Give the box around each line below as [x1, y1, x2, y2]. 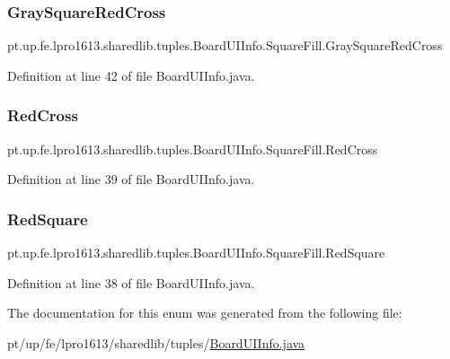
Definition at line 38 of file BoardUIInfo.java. [7, 273, 255, 292]
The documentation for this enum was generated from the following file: [7, 303, 402, 322]
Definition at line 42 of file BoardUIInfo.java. [7, 66, 255, 84]
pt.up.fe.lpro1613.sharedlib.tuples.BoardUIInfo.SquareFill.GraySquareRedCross [7, 36, 443, 55]
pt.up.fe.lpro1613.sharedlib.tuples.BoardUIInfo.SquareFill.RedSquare [7, 243, 385, 262]
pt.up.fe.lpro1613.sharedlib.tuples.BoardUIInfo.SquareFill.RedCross [7, 139, 378, 158]
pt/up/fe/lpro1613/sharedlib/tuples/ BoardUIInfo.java [7, 333, 305, 352]
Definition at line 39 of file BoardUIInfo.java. [7, 170, 255, 188]
